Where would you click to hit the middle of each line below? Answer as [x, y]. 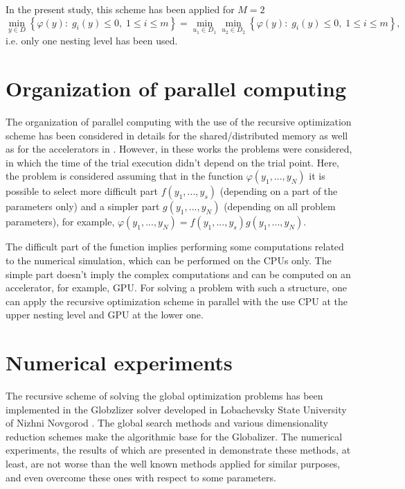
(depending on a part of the [279, 191]
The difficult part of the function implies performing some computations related [175, 247]
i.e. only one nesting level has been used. [92, 41]
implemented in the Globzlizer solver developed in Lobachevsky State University [176, 409]
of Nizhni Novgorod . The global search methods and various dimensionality [167, 423]
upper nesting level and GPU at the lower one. [105, 315]
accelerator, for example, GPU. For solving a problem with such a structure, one [176, 288]
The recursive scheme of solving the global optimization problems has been [164, 395]
